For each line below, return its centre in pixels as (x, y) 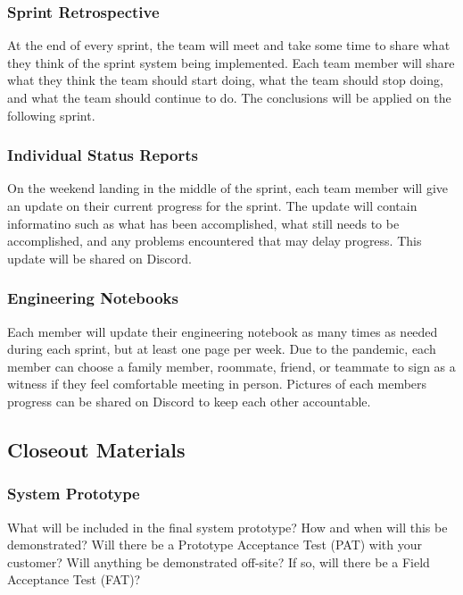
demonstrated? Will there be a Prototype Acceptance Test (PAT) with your (215, 545)
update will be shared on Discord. (99, 258)
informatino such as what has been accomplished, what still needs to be (203, 223)
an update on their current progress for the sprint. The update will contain (212, 205)
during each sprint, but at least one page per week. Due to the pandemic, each (222, 349)
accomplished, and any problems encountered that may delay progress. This (215, 241)
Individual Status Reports (103, 155)
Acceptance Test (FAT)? (74, 579)
